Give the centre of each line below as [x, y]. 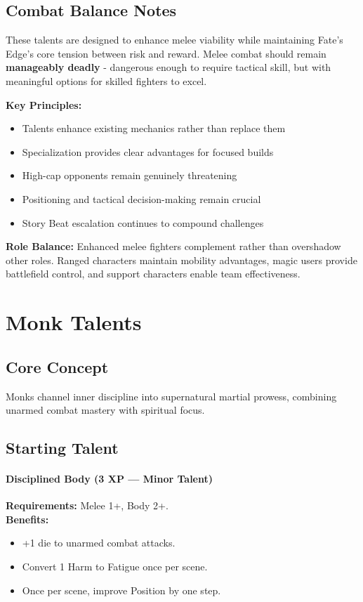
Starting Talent [62, 448]
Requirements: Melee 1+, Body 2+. [87, 505]
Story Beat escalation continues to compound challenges [143, 222]
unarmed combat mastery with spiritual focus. [105, 410]
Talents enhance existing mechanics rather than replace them [154, 128]
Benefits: [27, 519]
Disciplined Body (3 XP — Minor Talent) [110, 479]
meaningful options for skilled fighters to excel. [106, 80]
